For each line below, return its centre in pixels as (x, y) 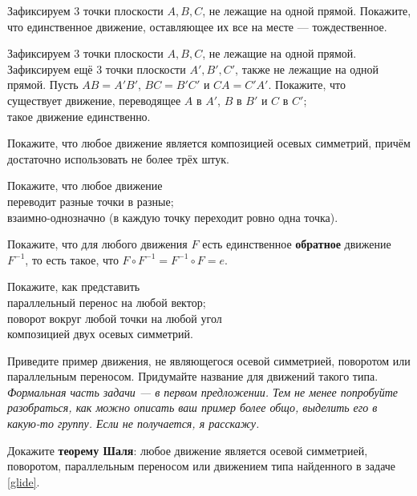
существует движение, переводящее (94, 100)
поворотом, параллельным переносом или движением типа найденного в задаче (202, 466)
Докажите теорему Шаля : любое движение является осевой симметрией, (188, 450)
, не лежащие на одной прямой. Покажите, (307, 10)
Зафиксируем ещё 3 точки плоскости (97, 69)
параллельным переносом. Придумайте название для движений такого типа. (193, 376)
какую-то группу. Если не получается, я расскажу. (134, 423)
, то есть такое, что (72, 259)
